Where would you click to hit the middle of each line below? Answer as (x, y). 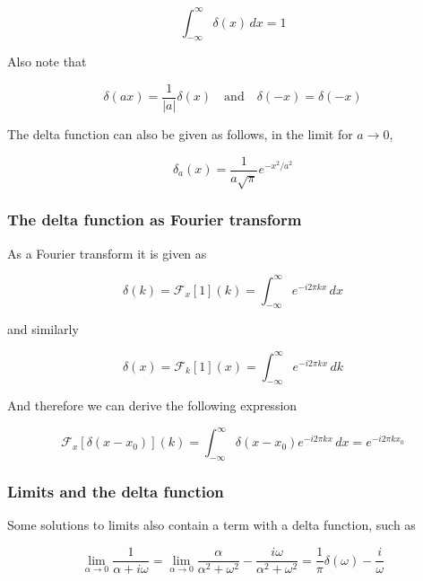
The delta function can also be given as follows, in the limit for (180, 133)
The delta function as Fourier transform (155, 220)
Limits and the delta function (116, 492)
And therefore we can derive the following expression (152, 405)
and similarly (43, 329)
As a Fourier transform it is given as (107, 253)
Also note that (47, 62)
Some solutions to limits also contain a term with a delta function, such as (211, 525)
